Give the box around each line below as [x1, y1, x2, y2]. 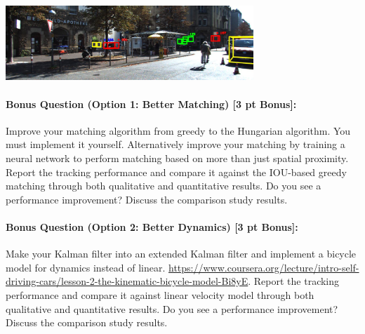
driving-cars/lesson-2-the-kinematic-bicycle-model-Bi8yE [6, 274, 248, 288]
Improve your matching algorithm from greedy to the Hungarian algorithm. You [6, 123, 351, 138]
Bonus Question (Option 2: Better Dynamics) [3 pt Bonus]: [6, 220, 298, 234]
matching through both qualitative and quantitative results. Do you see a [6, 178, 321, 193]
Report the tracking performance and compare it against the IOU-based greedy [6, 164, 347, 179]
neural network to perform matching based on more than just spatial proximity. [6, 151, 349, 166]
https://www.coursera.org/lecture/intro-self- [168, 260, 359, 274]
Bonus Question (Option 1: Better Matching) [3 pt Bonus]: [6, 96, 297, 111]
